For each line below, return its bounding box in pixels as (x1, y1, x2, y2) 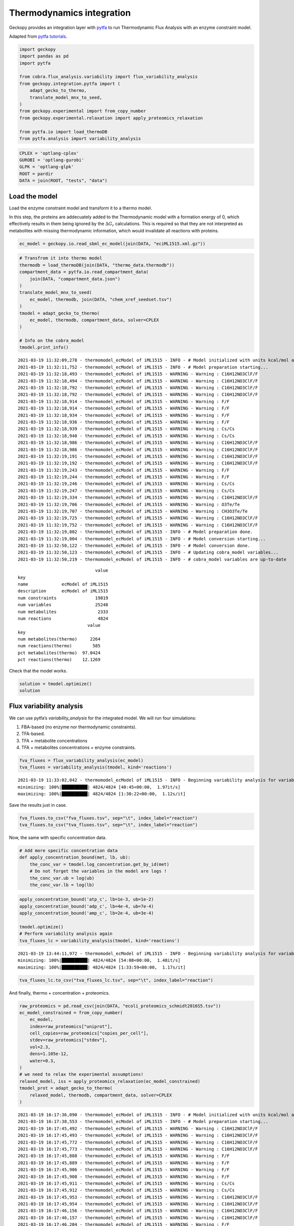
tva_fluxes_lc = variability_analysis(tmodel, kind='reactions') (19, 938, 180, 944)
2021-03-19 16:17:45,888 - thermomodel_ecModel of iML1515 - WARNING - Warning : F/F (18, 1153, 230, 1159)
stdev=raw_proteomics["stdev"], (29, 1037, 108, 1043)
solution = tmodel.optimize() (19, 681, 92, 687)
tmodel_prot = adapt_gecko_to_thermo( (19, 1085, 113, 1091)
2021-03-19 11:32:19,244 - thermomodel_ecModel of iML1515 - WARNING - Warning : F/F (18, 474, 230, 480)
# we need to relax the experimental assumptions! (19, 1072, 144, 1077)
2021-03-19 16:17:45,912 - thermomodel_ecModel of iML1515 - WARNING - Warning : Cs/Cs (18, 1187, 235, 1193)
